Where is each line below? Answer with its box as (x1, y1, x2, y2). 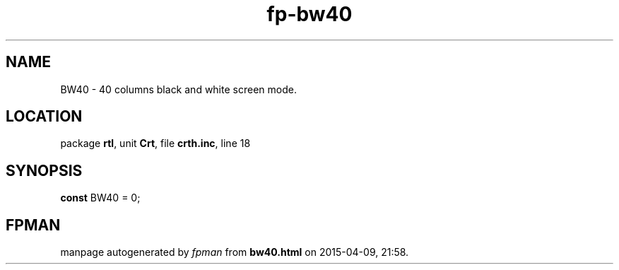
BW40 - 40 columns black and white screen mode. (60, 83, 297, 95)
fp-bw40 (266, 2, 353, 26)
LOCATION (6, 107, 83, 126)
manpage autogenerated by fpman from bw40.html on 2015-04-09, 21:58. (60, 246, 409, 259)
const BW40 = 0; (60, 192, 141, 204)
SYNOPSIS (6, 161, 83, 180)
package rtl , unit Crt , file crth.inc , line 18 (60, 137, 251, 150)
